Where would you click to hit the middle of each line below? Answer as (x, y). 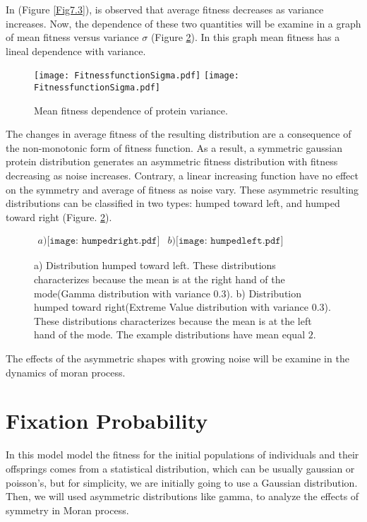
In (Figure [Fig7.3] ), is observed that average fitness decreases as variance (165, 9)
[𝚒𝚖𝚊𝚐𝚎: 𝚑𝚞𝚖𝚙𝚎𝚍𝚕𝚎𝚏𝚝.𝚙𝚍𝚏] (229, 241)
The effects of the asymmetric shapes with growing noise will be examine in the (178, 358)
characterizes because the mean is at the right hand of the (160, 279)
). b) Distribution (264, 293)
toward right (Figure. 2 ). (59, 216)
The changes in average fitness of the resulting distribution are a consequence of (179, 134)
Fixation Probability (107, 421)
